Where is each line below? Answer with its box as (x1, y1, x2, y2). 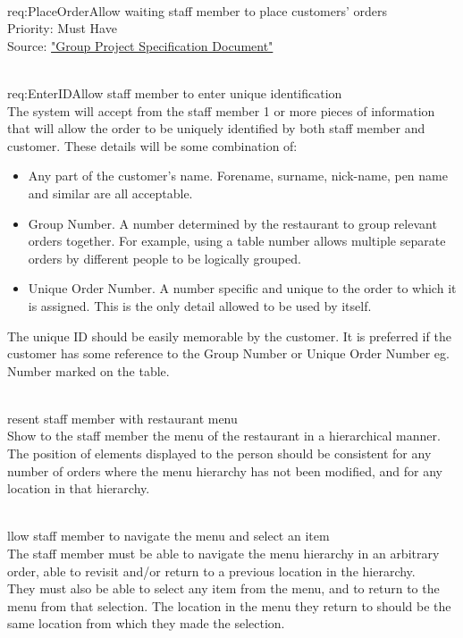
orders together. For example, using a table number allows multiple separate (28, 231, 446, 250)
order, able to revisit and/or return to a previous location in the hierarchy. (7, 561, 416, 580)
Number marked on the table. (7, 361, 170, 380)
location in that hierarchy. (7, 479, 150, 498)
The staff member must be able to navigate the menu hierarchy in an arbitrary (7, 544, 440, 563)
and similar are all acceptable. (28, 183, 193, 202)
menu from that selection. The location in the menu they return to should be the (7, 596, 451, 615)
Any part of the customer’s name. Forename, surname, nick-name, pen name (28, 166, 448, 185)
